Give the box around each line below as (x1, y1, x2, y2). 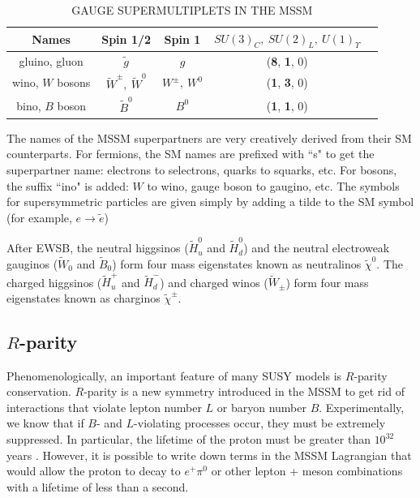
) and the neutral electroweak (243, 239, 390, 256)
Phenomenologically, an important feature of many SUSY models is (6, 367, 342, 384)
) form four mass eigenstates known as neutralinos (112, 255, 362, 272)
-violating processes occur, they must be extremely (134, 414, 386, 431)
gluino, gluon (19, 52, 84, 69)
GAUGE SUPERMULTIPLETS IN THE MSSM (71, 2, 313, 18)
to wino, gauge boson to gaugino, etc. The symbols (147, 177, 400, 194)
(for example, (6, 208, 72, 225)
